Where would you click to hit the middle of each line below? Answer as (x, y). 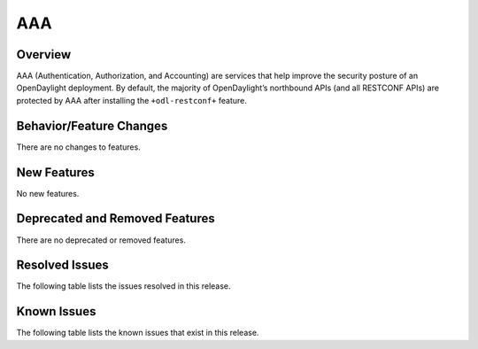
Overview (44, 54)
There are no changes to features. (78, 147)
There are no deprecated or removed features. (101, 240)
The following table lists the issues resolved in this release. (123, 286)
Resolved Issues (63, 265)
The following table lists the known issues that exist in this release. (138, 333)
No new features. (48, 193)
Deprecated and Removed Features (116, 218)
